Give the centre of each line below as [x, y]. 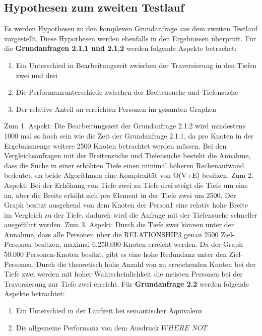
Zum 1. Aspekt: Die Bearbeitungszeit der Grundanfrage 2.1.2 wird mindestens [125, 126]
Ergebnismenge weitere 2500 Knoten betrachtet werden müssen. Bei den [115, 145]
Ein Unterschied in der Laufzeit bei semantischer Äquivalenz [109, 311]
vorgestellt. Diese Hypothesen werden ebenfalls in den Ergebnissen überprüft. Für [130, 38]
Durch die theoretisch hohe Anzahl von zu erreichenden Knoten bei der [146, 264]
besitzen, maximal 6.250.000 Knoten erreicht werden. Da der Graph [139, 244]
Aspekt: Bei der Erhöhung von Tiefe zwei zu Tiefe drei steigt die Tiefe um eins [126, 185]
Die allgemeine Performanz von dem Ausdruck [87, 327]
